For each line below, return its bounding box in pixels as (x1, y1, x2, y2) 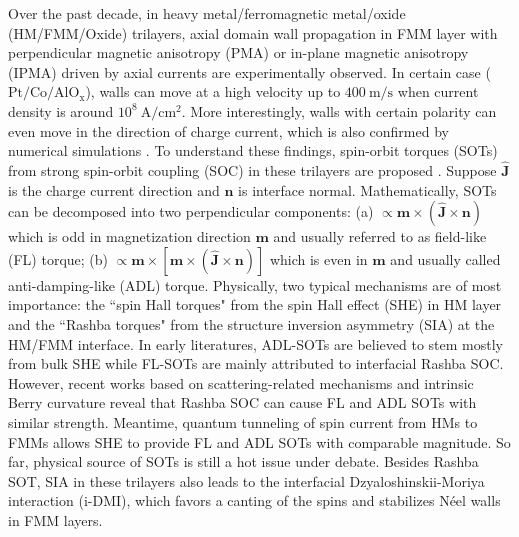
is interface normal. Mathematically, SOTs (238, 179, 497, 200)
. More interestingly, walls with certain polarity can (181, 100, 497, 121)
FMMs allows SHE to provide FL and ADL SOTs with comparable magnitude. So (8, 431, 511, 452)
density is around (8, 100, 114, 121)
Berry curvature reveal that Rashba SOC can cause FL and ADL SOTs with (8, 392, 477, 413)
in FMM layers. (8, 509, 103, 530)
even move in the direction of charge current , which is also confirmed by (8, 120, 449, 141)
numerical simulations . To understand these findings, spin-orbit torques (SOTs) (8, 140, 498, 161)
